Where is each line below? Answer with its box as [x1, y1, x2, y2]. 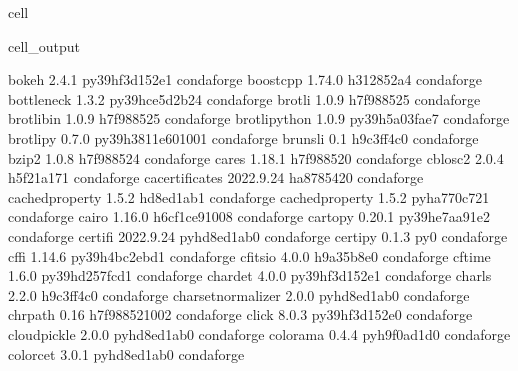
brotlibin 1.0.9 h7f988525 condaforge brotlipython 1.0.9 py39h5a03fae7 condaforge [8, 108, 510, 129]
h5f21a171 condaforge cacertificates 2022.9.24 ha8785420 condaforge [8, 167, 424, 188]
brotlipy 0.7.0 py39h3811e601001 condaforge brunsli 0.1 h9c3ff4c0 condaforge [8, 127, 479, 148]
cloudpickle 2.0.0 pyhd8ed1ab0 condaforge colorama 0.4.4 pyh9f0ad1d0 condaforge [8, 323, 511, 344]
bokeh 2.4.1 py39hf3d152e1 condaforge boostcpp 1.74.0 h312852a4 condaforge [8, 69, 482, 90]
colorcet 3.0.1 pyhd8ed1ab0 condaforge [8, 343, 245, 364]
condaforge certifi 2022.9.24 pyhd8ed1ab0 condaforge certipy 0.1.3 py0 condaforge [8, 225, 508, 246]
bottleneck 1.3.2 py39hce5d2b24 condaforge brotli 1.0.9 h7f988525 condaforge [8, 88, 481, 109]
